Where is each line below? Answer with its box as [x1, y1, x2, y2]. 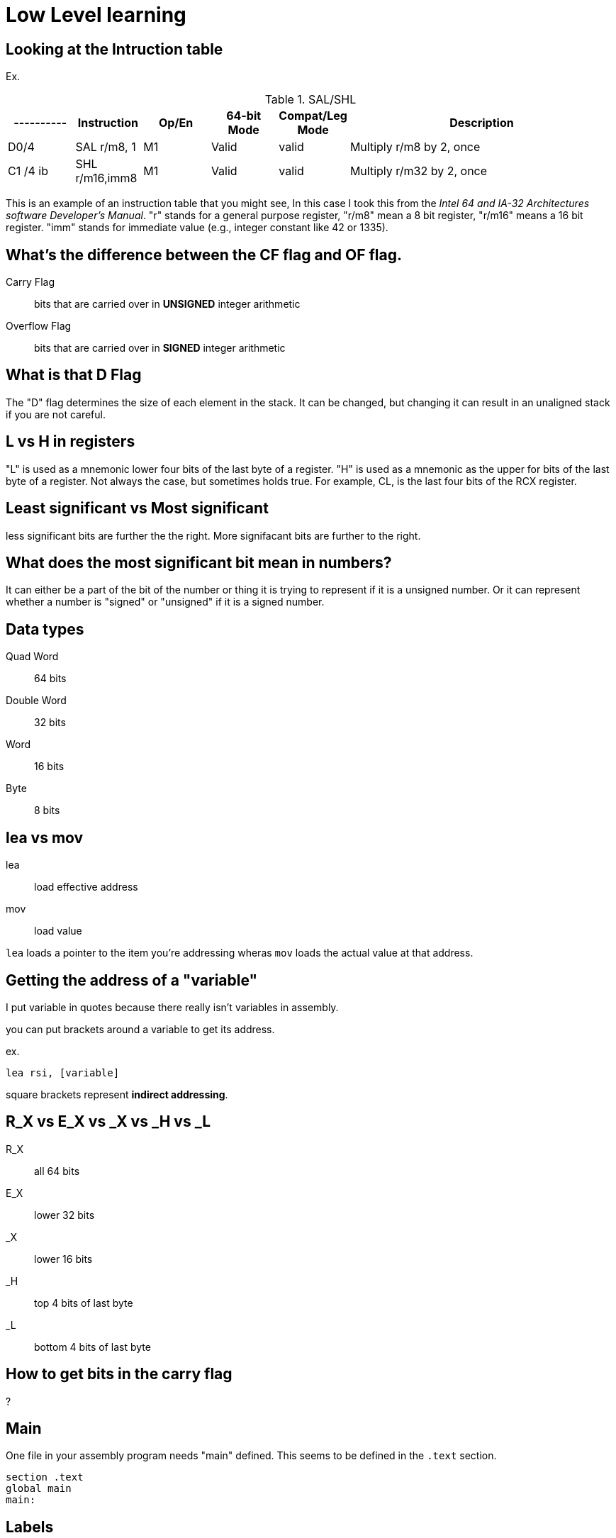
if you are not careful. [6, 408, 106, 420]
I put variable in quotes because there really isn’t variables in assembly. [6, 1001, 339, 1013]
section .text [6, 1471, 84, 1483]
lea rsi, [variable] [6, 1066, 120, 1079]
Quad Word [6, 650, 59, 663]
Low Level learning [6, 3, 186, 27]
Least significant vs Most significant [6, 499, 269, 518]
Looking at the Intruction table [6, 40, 223, 58]
